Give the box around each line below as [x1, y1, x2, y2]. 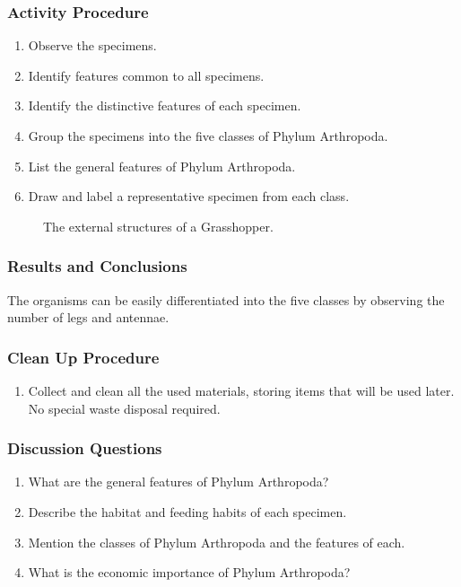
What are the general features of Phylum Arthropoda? [28, 472, 329, 491]
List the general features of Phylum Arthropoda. [28, 156, 296, 175]
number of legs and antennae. [7, 308, 170, 327]
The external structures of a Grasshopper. [43, 216, 274, 235]
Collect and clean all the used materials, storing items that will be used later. [28, 381, 455, 399]
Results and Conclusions [7, 255, 187, 277]
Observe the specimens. [28, 36, 157, 55]
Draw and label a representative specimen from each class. [28, 187, 350, 206]
